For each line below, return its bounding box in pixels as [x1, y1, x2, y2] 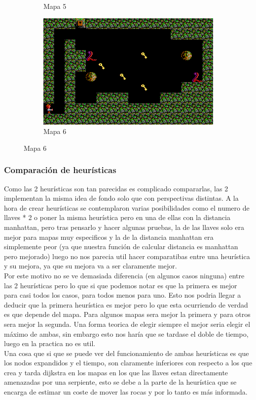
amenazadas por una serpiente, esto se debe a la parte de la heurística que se [4, 377, 237, 387]
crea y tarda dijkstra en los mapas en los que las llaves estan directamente [4, 367, 228, 377]
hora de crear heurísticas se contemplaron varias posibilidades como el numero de [4, 202, 250, 213]
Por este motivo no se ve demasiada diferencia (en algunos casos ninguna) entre [4, 270, 245, 280]
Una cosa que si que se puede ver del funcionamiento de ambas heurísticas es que [4, 348, 249, 358]
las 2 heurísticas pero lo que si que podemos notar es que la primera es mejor [4, 280, 237, 290]
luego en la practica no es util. [4, 338, 96, 349]
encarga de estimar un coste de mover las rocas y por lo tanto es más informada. [4, 387, 248, 397]
